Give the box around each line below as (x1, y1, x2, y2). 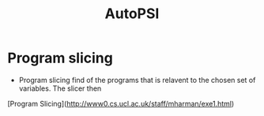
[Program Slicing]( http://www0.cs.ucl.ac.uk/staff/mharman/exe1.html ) (7, 99, 235, 108)
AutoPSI (104, 5, 160, 23)
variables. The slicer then (18, 84, 102, 93)
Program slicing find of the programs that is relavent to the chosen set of (18, 75, 256, 84)
